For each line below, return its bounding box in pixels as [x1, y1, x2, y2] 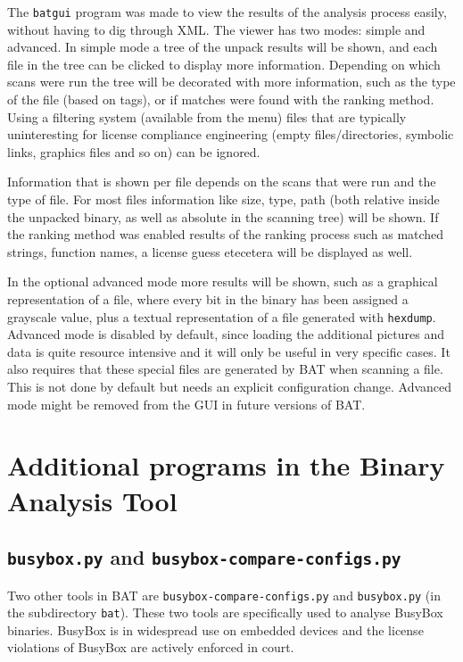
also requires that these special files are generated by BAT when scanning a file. [7, 360, 443, 378]
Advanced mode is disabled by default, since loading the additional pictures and [7, 325, 444, 343]
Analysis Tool [7, 482, 178, 518]
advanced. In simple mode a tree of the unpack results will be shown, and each [7, 37, 438, 56]
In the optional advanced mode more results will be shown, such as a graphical [7, 272, 438, 291]
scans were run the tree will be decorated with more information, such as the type [7, 72, 456, 91]
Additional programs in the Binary [7, 447, 445, 484]
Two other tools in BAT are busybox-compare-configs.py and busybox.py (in [7, 585, 441, 604]
